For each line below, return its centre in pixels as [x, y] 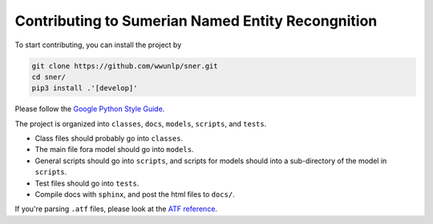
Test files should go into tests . [87, 183]
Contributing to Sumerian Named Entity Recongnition [196, 21]
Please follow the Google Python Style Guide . [90, 109]
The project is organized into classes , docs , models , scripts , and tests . [141, 123]
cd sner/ [49, 77]
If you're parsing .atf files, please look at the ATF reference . [116, 209]
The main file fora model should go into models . [114, 150]
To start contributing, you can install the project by [98, 45]
